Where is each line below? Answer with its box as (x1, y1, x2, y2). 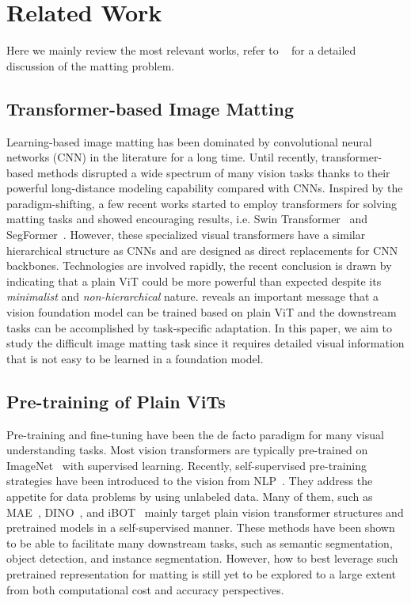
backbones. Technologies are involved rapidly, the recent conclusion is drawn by (6, 257, 392, 274)
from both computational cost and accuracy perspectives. (6, 581, 284, 597)
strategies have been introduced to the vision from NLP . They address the (6, 472, 373, 489)
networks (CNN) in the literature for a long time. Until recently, (6, 149, 318, 165)
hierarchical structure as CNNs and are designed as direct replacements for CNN (6, 241, 398, 258)
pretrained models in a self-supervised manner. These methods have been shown (6, 519, 395, 536)
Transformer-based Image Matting (6, 96, 295, 120)
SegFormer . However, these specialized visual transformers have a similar (6, 226, 366, 243)
